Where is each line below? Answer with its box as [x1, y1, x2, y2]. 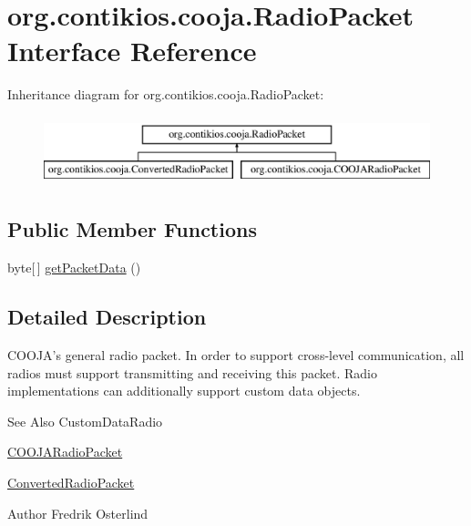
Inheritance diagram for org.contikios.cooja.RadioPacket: [7, 85, 324, 104]
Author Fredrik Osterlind [7, 503, 148, 522]
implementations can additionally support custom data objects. [7, 381, 361, 400]
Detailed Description [7, 303, 207, 331]
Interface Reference [7, 32, 257, 69]
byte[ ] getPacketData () [7, 258, 141, 277]
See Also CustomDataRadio [7, 411, 163, 430]
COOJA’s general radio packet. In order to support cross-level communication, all [7, 346, 465, 365]
